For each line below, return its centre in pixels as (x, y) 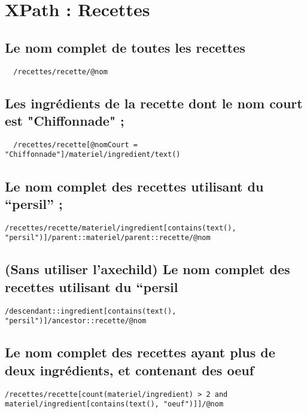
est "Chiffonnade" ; (65, 121)
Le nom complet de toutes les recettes (125, 47)
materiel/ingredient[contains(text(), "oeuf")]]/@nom (114, 404)
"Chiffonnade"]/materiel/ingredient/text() (93, 155)
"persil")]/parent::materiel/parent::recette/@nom (108, 238)
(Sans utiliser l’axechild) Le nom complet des (148, 269)
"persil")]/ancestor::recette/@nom (76, 321)
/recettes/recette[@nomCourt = (75, 145)
